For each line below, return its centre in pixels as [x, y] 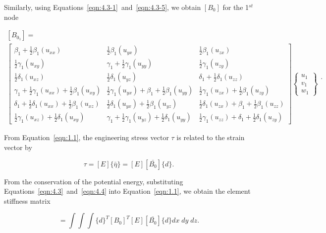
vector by [18, 147]
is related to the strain [211, 137]
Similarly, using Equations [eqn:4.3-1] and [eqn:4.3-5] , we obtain [103, 7]
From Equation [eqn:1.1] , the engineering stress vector [86, 137]
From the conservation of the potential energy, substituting [94, 181]
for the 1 [236, 7]
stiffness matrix [27, 200]
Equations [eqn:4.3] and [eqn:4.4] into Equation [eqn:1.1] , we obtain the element [127, 191]
